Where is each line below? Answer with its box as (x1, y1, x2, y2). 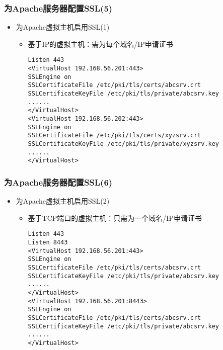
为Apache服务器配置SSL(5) (4, 2, 113, 14)
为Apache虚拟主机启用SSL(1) (16, 22, 110, 32)
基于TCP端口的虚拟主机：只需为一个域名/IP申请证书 (28, 212, 202, 223)
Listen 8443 (28, 239, 68, 246)
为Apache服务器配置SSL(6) (4, 176, 113, 188)
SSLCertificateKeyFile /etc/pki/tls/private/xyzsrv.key (28, 140, 219, 147)
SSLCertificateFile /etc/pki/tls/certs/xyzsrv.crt (28, 132, 201, 139)
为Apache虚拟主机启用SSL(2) (16, 196, 110, 206)
